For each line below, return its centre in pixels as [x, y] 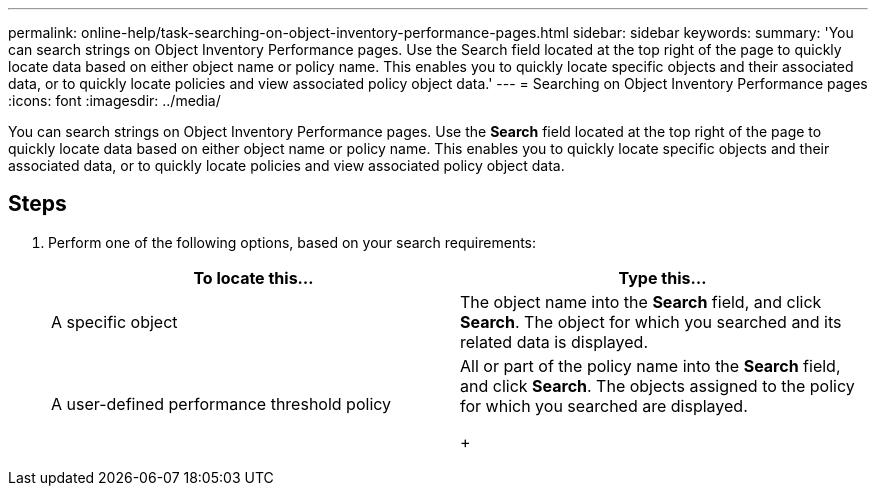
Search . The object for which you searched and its [651, 321]
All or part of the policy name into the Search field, [650, 365]
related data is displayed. [554, 341]
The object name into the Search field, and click [641, 301]
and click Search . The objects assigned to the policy [657, 385]
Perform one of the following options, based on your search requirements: [292, 242]
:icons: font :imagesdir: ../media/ [114, 100]
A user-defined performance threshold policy [221, 403]
